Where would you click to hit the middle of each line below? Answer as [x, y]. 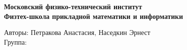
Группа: [16, 42]
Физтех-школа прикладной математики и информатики [93, 16]
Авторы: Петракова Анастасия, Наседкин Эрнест [77, 32]
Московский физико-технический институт [73, 6]
